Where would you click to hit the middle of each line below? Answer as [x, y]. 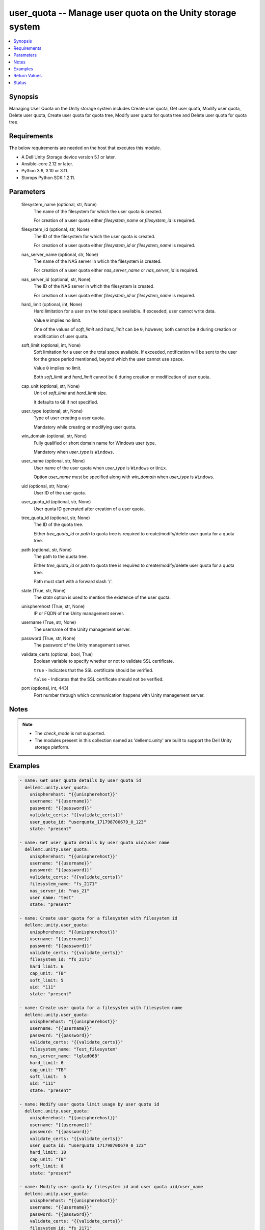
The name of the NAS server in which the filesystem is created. [98, 261]
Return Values [27, 76]
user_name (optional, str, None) [53, 461]
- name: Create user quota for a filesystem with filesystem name [101, 1008]
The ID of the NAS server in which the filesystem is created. [94, 286]
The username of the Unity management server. [82, 629]
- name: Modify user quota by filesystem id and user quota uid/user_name [111, 1187]
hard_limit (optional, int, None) [52, 304]
